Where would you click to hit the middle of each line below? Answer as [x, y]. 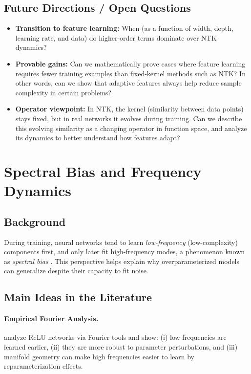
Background [35, 221]
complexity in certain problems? [63, 92]
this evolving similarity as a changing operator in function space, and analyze [131, 128]
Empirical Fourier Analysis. [51, 319]
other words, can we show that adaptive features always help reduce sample [128, 83]
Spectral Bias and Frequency [103, 171]
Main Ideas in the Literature [78, 297]
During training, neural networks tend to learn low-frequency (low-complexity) [121, 242]
